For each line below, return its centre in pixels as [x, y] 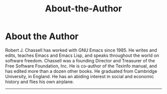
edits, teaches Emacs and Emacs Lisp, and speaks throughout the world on [82, 55]
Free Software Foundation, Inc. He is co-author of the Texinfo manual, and [81, 66]
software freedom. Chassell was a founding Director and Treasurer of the [80, 60]
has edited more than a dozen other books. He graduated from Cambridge [81, 71]
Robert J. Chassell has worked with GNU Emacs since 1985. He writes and [81, 50]
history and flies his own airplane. [40, 82]
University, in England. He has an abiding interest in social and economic [80, 76]
